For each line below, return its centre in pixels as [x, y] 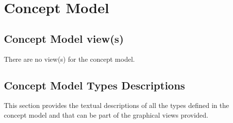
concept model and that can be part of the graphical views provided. [106, 114]
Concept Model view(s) [64, 38]
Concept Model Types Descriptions [95, 85]
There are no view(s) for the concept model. [69, 59]
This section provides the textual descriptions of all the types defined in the [116, 105]
